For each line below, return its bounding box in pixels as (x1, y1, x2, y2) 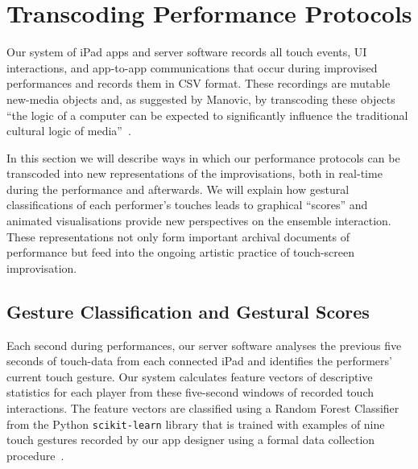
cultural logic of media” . (6, 122, 131, 139)
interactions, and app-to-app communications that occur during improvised (6, 59, 378, 76)
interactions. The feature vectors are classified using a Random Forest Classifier (6, 400, 399, 417)
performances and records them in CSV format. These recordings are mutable (6, 75, 391, 92)
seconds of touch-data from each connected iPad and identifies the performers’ (6, 352, 392, 369)
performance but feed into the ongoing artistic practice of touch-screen (6, 244, 355, 261)
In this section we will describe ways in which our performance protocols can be (6, 149, 400, 166)
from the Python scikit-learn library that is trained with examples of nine (6, 415, 385, 432)
